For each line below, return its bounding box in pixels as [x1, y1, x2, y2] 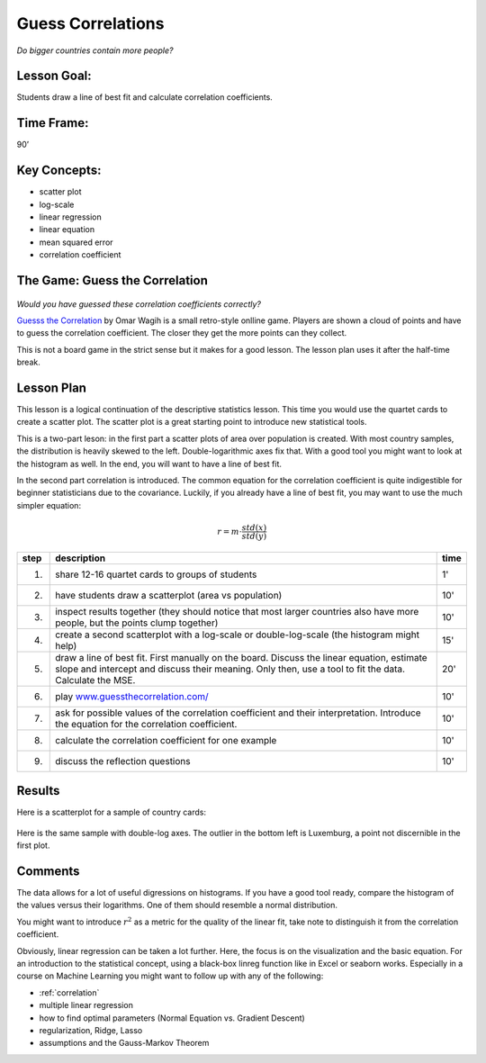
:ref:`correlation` [39, 986, 100, 998]
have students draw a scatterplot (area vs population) [55, 589, 283, 601]
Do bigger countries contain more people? [16, 45, 174, 56]
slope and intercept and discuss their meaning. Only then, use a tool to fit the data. [55, 662, 405, 675]
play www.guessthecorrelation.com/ [55, 689, 209, 702]
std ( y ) [241, 531, 267, 542]
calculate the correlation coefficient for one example [55, 734, 277, 746]
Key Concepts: [16, 163, 102, 178]
